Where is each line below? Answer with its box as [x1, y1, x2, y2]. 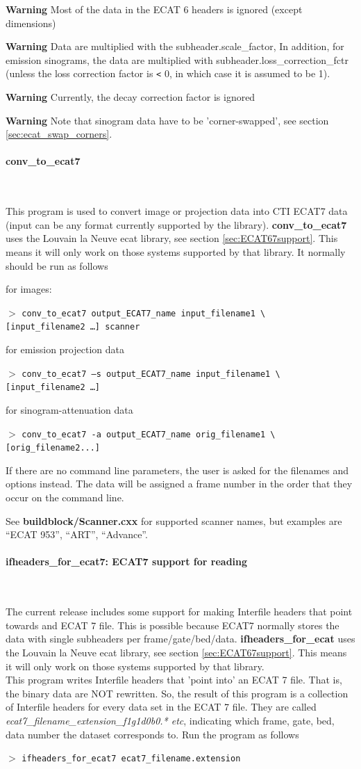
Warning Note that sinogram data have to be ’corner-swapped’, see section [6, 113, 329, 127]
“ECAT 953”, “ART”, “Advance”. [6, 527, 148, 542]
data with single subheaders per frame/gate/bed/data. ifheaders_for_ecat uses [6, 631, 355, 646]
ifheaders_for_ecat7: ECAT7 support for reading [6, 554, 248, 569]
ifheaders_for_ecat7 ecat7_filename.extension [22, 754, 241, 764]
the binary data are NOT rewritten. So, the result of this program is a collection [6, 686, 349, 700]
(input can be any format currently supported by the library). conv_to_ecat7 [6, 217, 347, 232]
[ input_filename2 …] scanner [6, 322, 140, 332]
